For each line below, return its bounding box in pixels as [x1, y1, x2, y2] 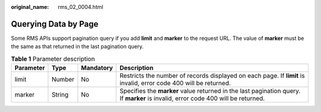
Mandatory [81, 64, 113, 72]
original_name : [11, 4, 49, 10]
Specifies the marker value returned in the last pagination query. [119, 87, 301, 95]
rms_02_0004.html [58, 4, 103, 10]
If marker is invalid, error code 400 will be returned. [119, 94, 265, 102]
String [51, 91, 68, 99]
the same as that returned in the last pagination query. [11, 43, 144, 50]
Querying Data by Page [11, 18, 99, 29]
